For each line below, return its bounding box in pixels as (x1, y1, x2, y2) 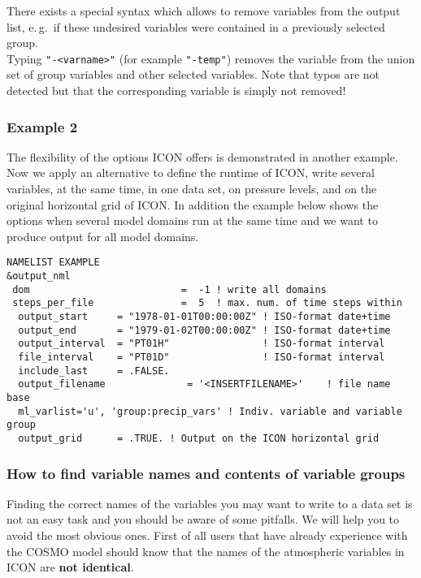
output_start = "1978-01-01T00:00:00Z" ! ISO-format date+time (18, 311, 391, 323)
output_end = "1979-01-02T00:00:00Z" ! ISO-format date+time (18, 324, 391, 336)
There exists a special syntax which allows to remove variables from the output (7, 2, 401, 19)
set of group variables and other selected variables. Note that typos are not (7, 66, 380, 83)
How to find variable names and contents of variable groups (7, 463, 406, 483)
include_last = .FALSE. (18, 364, 170, 377)
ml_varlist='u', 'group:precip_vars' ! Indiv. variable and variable (18, 405, 402, 417)
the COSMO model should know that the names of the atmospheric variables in (7, 542, 405, 559)
